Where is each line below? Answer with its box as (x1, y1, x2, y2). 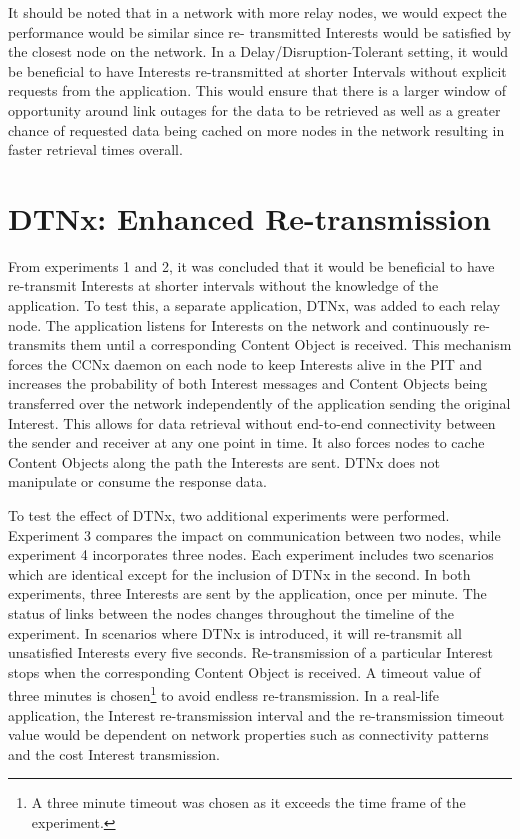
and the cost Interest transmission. (8, 743, 221, 764)
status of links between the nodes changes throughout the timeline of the (8, 602, 455, 623)
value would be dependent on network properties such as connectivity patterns (8, 724, 489, 745)
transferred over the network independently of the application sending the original (8, 393, 511, 414)
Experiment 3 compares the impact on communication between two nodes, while (8, 524, 501, 545)
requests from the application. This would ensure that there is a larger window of (8, 80, 507, 101)
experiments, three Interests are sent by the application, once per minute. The (8, 583, 487, 604)
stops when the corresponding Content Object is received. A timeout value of (8, 661, 481, 682)
